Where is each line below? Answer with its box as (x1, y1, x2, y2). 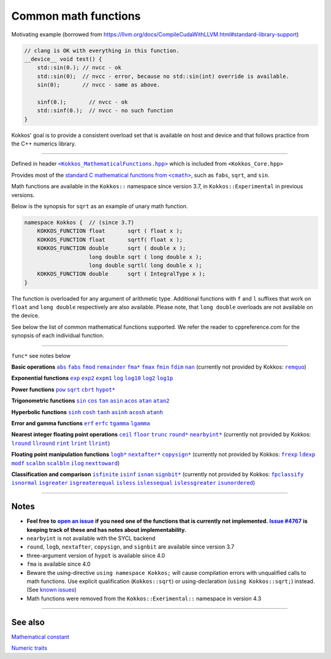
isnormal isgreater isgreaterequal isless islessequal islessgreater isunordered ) (11, 479, 256, 487)
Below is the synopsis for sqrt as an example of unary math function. (11, 202, 188, 210)
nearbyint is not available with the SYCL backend (26, 534, 156, 542)
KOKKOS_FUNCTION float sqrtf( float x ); (37, 236, 183, 243)
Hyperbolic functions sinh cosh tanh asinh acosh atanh (11, 408, 164, 415)
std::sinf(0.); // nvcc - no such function (37, 107, 173, 114)
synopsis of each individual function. (11, 332, 104, 339)
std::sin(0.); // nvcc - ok (37, 64, 122, 71)
